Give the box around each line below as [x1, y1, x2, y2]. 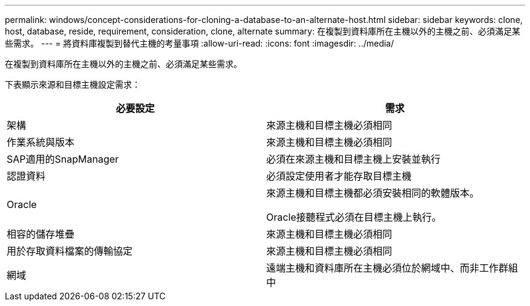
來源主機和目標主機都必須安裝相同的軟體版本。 [266, 187, 480, 199]
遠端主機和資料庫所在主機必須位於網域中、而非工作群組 [266, 262, 519, 274]
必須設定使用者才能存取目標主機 [266, 170, 412, 182]
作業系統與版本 [7, 136, 75, 148]
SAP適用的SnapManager [7, 153, 119, 165]
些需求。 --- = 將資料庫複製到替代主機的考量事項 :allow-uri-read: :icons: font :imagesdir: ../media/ [5, 38, 394, 48]
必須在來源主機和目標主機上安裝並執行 [266, 153, 441, 165]
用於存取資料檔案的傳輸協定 [7, 245, 133, 257]
